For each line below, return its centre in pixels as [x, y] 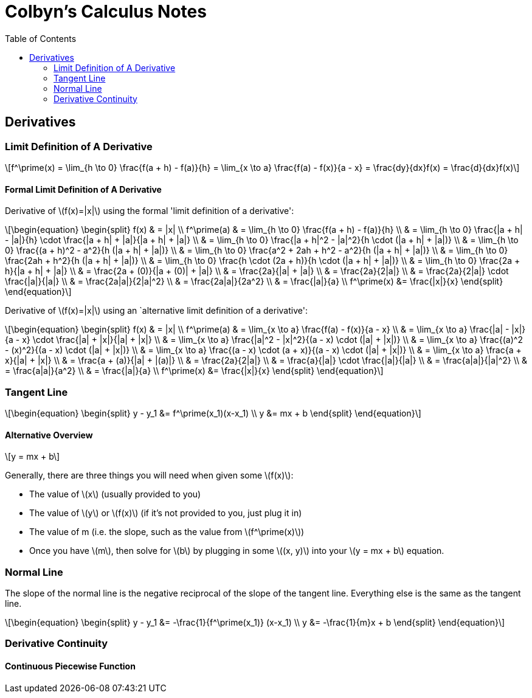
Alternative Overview [49, 435]
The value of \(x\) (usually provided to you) [115, 494]
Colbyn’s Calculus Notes [106, 12]
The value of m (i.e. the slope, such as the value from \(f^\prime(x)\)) [167, 532]
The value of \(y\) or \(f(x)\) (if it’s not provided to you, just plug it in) [166, 513]
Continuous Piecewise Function [70, 666]
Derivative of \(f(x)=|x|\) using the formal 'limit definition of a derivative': [150, 211]
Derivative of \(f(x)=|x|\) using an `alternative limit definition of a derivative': [156, 311]
